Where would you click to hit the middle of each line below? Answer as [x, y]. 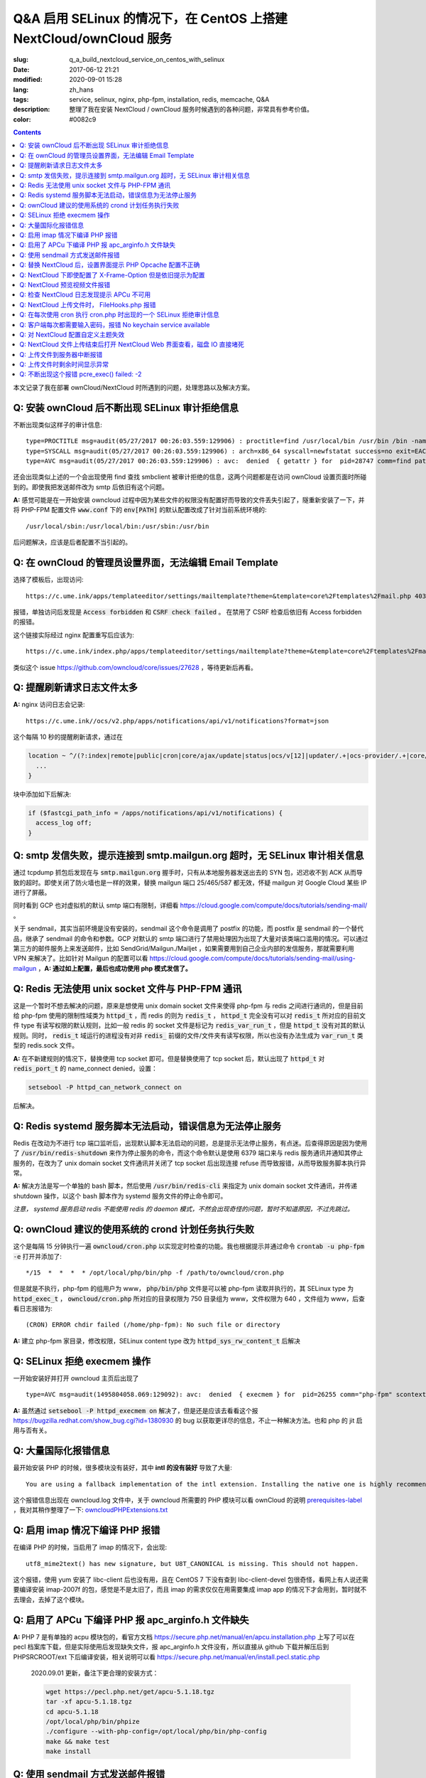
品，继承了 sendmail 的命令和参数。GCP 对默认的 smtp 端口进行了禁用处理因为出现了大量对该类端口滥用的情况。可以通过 [191, 938]
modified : [28, 80]
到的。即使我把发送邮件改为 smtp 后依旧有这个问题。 [91, 486]
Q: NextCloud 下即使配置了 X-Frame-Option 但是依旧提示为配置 [112, 275]
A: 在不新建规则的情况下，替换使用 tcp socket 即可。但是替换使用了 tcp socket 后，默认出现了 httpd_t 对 [169, 1058]
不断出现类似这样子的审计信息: [58, 425]
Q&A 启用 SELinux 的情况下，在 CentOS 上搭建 [150, 18]
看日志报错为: [33, 1309]
